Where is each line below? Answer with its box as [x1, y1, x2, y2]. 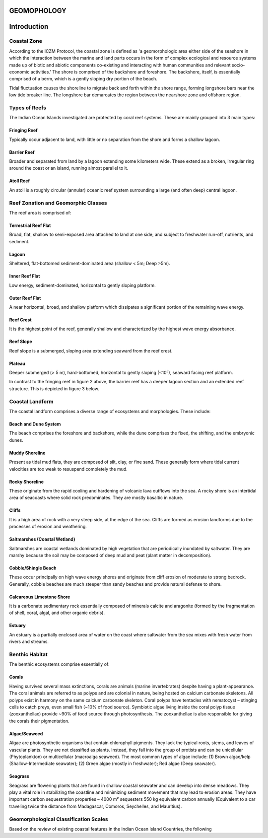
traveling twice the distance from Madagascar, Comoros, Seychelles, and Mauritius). [9, 803, 182, 809]
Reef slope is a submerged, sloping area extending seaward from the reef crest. [9, 348, 173, 353]
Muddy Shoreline [9, 450, 46, 456]
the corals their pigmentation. [9, 718, 69, 724]
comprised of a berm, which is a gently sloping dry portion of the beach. [9, 76, 157, 82]
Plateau [9, 360, 26, 366]
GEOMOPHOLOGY [9, 6, 67, 15]
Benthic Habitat [9, 651, 48, 658]
